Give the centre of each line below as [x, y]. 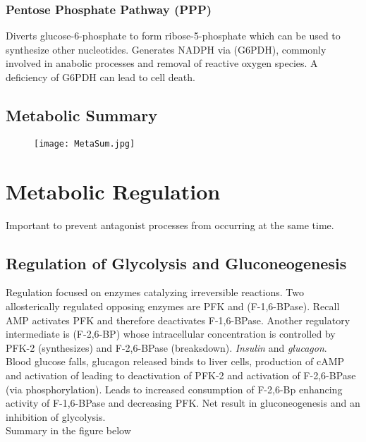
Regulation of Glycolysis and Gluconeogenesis [176, 263]
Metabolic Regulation [113, 191]
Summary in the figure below [68, 430]
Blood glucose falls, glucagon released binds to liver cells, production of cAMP [175, 361]
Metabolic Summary [81, 115]
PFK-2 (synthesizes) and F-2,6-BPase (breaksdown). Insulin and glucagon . [166, 347]
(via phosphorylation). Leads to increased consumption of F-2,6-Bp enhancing [174, 389]
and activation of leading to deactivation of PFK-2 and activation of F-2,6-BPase [181, 375]
